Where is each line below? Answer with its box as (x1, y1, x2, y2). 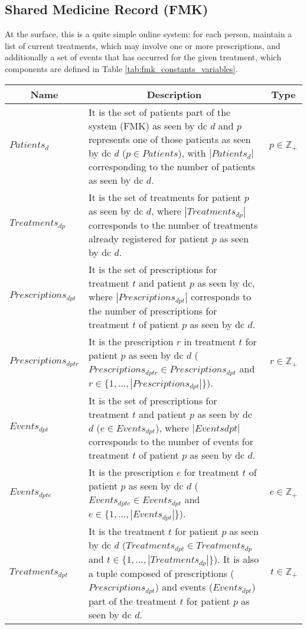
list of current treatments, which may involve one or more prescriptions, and (5, 39, 280, 51)
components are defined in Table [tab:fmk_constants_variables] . (5, 62, 238, 74)
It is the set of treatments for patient (88, 190, 241, 204)
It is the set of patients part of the (88, 105, 231, 119)
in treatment (184, 334, 236, 348)
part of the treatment (88, 594, 177, 608)
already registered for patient (88, 231, 209, 245)
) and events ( (155, 580, 213, 594)
